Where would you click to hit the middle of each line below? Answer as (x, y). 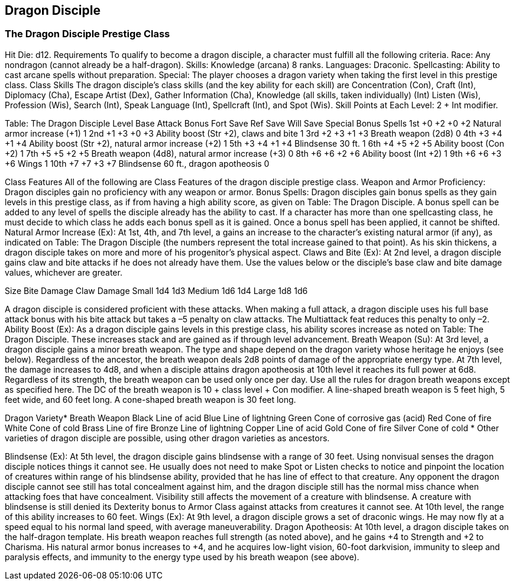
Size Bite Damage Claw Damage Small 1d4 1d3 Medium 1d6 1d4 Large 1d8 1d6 (156, 290)
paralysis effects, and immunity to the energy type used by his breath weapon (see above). (182, 557)
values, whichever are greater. (64, 272)
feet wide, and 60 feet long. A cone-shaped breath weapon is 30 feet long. (150, 399)
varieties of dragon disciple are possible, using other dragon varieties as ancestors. (167, 438)
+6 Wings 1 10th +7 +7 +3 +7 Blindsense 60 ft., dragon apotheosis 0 (137, 163)
